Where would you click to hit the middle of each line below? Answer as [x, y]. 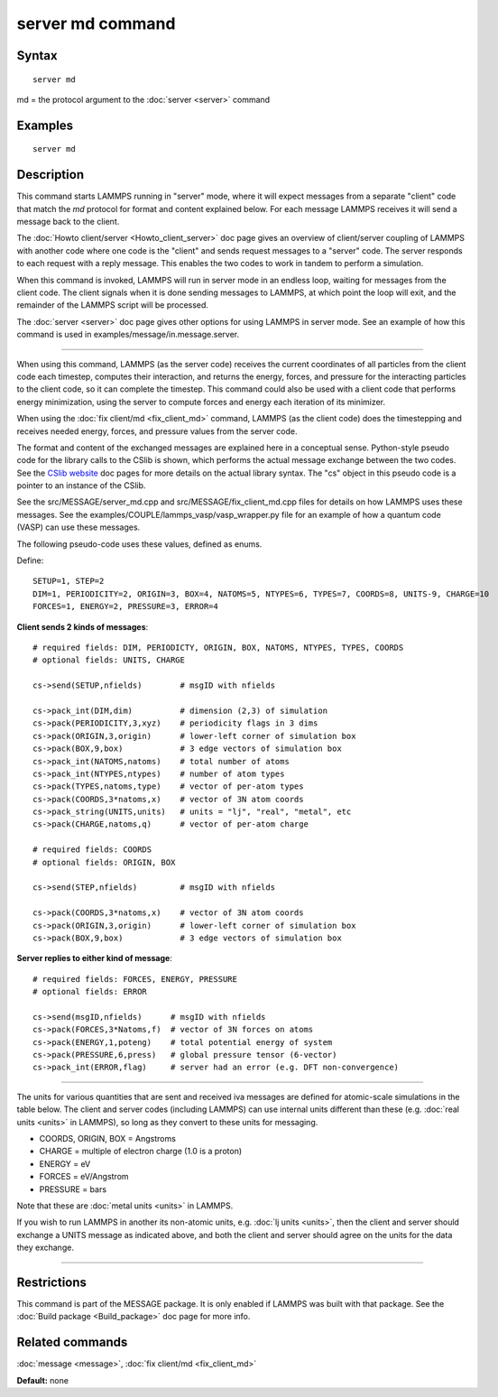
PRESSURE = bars [73, 1189]
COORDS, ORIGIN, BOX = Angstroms [107, 1139]
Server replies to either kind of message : [95, 958]
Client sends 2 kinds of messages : [83, 626]
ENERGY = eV [65, 1163]
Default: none [43, 1380]
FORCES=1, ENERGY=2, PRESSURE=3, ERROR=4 [125, 606]
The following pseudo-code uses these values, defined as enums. [139, 544]
